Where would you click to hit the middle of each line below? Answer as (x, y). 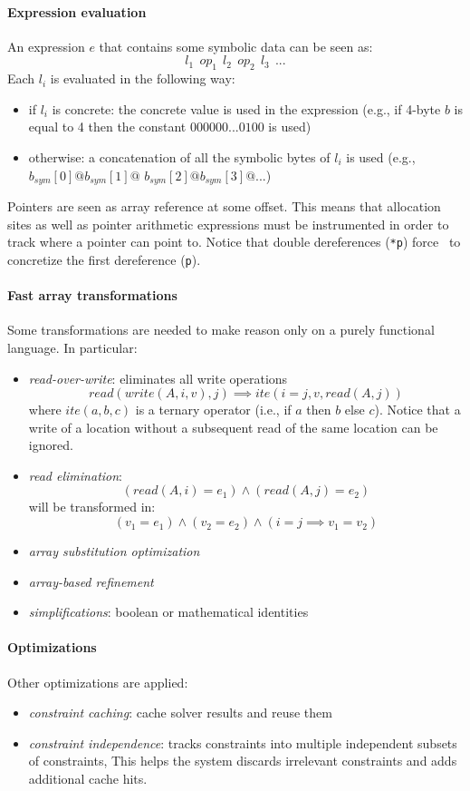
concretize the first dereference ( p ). (104, 259)
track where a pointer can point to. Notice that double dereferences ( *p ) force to (234, 242)
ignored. (51, 445)
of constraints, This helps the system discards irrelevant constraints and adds (243, 761)
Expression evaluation (77, 11)
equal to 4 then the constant (107, 127)
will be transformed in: (92, 507)
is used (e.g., (381, 156)
